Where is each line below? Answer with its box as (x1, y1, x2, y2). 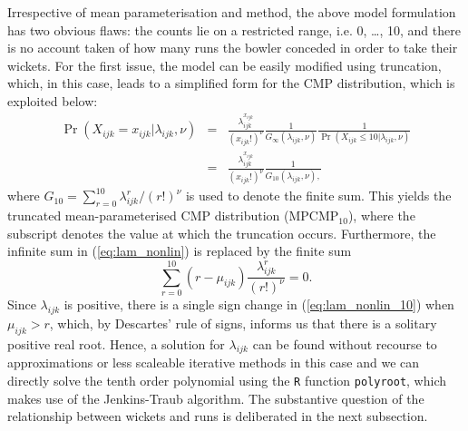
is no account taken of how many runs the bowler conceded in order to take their (7, 38, 458, 57)
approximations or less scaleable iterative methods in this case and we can (7, 353, 420, 372)
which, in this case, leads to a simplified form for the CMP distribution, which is (7, 73, 455, 93)
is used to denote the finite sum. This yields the (185, 186, 452, 205)
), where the (347, 206, 415, 225)
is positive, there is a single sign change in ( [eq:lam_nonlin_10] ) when (63, 295, 454, 314)
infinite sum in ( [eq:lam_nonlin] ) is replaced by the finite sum (7, 241, 352, 260)
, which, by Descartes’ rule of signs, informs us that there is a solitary (49, 313, 437, 332)
